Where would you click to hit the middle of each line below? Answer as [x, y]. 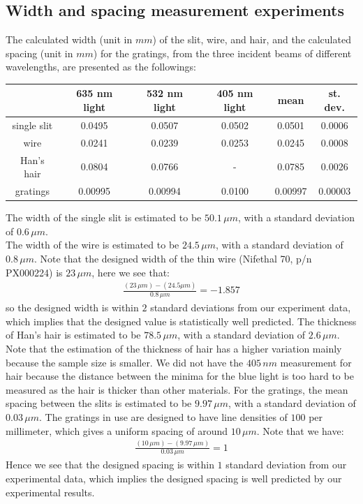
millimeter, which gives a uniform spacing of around [117, 430]
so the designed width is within [72, 307]
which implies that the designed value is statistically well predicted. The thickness [181, 321]
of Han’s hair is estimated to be [73, 335]
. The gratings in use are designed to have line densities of [163, 417]
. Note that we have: [300, 430]
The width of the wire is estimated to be [92, 245]
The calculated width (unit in [69, 39]
